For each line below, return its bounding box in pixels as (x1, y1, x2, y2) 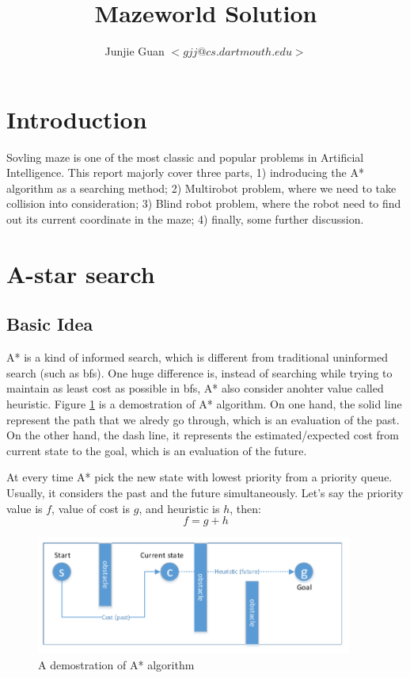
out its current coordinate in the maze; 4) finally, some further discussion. (6, 211, 364, 228)
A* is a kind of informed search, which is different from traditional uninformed (6, 349, 388, 366)
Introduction (6, 102, 147, 135)
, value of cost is (51, 500, 131, 516)
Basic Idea (6, 312, 93, 336)
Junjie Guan (104, 43, 165, 59)
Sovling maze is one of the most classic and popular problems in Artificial (6, 148, 364, 165)
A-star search (6, 257, 155, 289)
